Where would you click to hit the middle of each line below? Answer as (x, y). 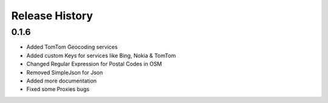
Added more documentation (62, 81)
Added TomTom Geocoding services (72, 47)
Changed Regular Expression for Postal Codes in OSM (94, 64)
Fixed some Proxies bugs (58, 89)
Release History (52, 16)
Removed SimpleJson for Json (65, 72)
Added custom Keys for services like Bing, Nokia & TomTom (101, 55)
